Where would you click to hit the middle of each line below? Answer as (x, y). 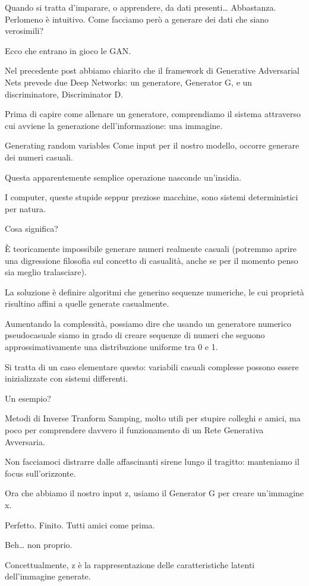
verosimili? (24, 31)
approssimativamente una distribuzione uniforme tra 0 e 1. (111, 347)
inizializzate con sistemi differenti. (67, 378)
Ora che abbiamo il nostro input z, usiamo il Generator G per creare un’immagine (154, 493)
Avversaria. (25, 441)
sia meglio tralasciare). (46, 272)
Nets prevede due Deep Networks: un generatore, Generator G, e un (129, 82)
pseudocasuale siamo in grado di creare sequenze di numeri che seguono (135, 335)
